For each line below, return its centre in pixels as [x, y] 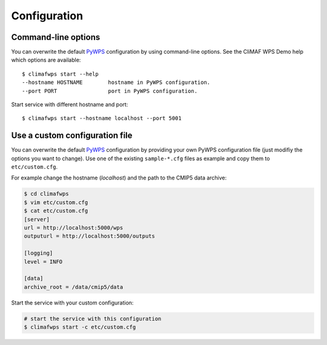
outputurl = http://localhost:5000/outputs [90, 236]
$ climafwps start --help [61, 74]
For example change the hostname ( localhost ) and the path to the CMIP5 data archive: [119, 178]
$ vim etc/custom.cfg [56, 202]
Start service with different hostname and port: [70, 105]
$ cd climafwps [46, 194]
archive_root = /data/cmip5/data [74, 287]
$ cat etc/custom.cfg [56, 211]
